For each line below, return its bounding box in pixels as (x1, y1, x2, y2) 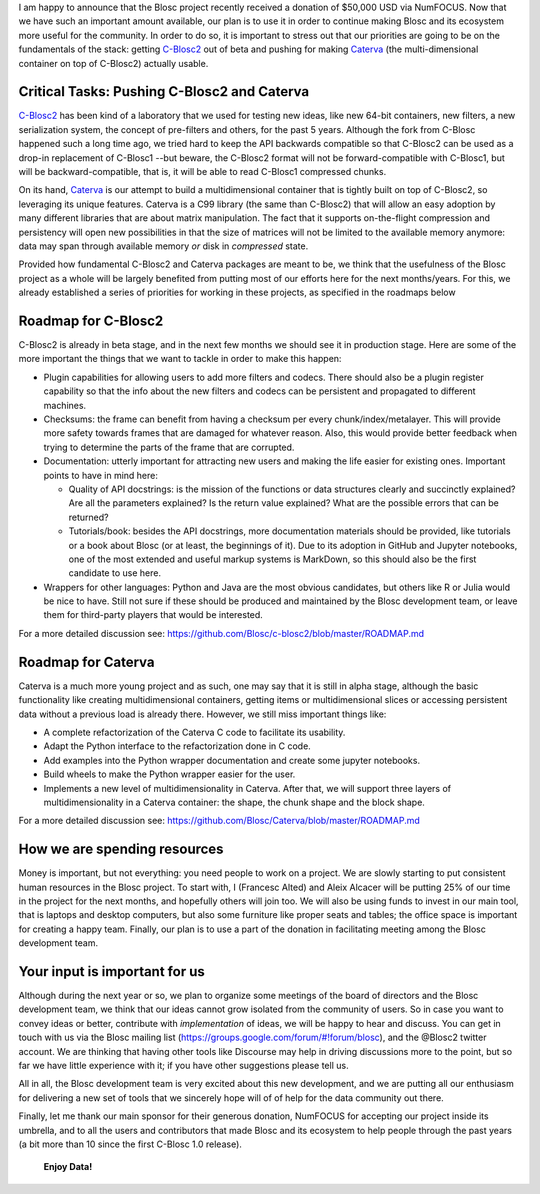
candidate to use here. (68, 567, 162, 579)
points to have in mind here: (43, 469, 159, 481)
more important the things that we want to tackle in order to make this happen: (18, 353, 342, 365)
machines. (43, 399, 87, 411)
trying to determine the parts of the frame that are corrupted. (43, 441, 295, 453)
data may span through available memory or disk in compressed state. (18, 240, 309, 252)
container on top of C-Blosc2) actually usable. (18, 57, 209, 69)
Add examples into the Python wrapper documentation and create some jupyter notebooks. (43, 754, 420, 766)
